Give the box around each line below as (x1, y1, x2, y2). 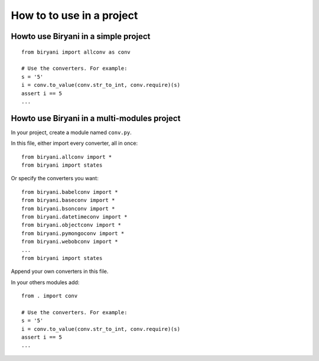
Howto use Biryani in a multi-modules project (11, 113, 181, 123)
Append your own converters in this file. (11, 268, 109, 275)
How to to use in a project (11, 9, 138, 22)
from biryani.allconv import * (21, 154, 112, 160)
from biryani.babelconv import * (21, 188, 118, 195)
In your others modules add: (11, 278, 80, 286)
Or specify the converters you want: (11, 175, 99, 182)
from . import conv (21, 292, 78, 300)
